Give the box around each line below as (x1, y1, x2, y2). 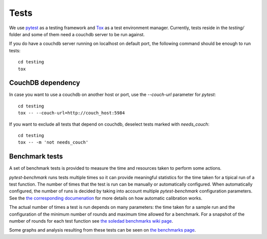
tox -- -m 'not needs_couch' (18, 140, 89, 145)
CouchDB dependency (9, 79, 80, 87)
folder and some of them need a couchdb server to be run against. (9, 31, 145, 37)
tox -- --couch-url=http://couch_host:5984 (18, 110, 125, 116)
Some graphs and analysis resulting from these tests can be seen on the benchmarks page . (9, 227, 196, 233)
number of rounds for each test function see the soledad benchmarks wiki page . (9, 218, 173, 224)
